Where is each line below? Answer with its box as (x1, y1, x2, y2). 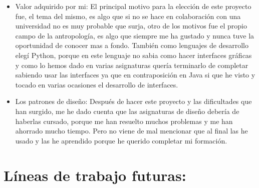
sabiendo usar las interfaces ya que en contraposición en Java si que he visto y (15, 69, 255, 80)
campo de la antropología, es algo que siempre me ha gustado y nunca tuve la (15, 30, 254, 40)
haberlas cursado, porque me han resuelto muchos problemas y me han (15, 115, 233, 126)
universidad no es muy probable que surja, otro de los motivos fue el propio (15, 20, 247, 31)
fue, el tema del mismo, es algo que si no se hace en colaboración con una (15, 10, 241, 21)
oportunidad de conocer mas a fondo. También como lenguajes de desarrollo (15, 40, 248, 50)
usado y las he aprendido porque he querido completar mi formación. (15, 135, 227, 145)
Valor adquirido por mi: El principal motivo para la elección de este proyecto (15, 1, 251, 11)
